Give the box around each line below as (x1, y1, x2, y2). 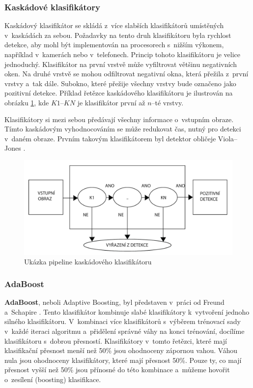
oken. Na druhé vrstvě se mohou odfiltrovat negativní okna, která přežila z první (4, 68, 249, 79)
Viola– (218, 133, 238, 143)
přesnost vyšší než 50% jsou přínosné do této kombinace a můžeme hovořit (4, 364, 230, 375)
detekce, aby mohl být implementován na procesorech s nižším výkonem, (4, 39, 224, 50)
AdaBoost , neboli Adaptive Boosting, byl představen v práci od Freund (4, 297, 225, 307)
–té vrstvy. (151, 97, 184, 107)
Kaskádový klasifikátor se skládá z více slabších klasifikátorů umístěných (4, 20, 224, 31)
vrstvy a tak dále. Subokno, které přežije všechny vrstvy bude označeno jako (4, 78, 236, 88)
